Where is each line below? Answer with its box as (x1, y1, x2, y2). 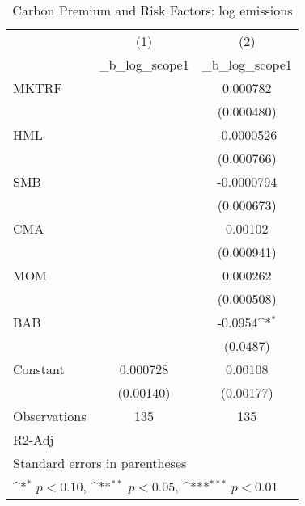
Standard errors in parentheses (13, 453, 187, 472)
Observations (13, 407, 87, 425)
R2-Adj (13, 430, 54, 449)
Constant (13, 360, 65, 378)
